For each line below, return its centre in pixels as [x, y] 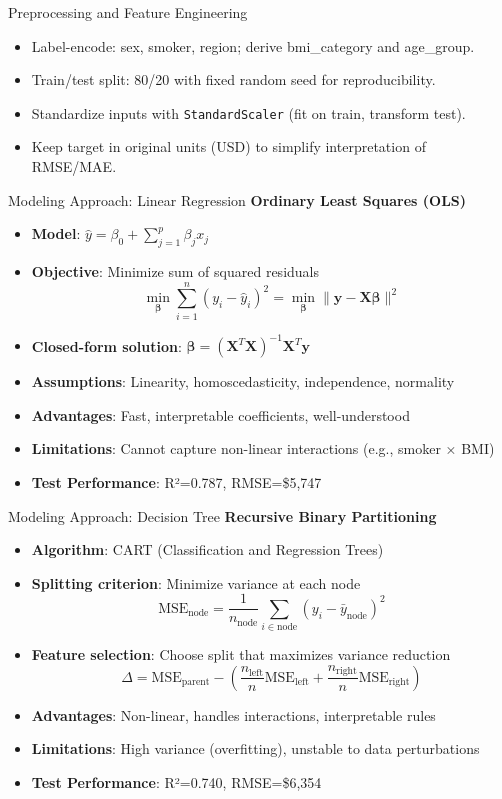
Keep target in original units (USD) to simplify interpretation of [228, 146]
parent [195, 682]
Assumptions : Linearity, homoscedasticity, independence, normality [243, 381]
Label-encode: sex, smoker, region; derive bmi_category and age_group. [253, 45]
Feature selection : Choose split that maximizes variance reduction [241, 654]
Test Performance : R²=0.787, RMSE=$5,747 [176, 482]
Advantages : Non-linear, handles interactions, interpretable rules [233, 714]
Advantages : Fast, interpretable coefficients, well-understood [220, 414]
